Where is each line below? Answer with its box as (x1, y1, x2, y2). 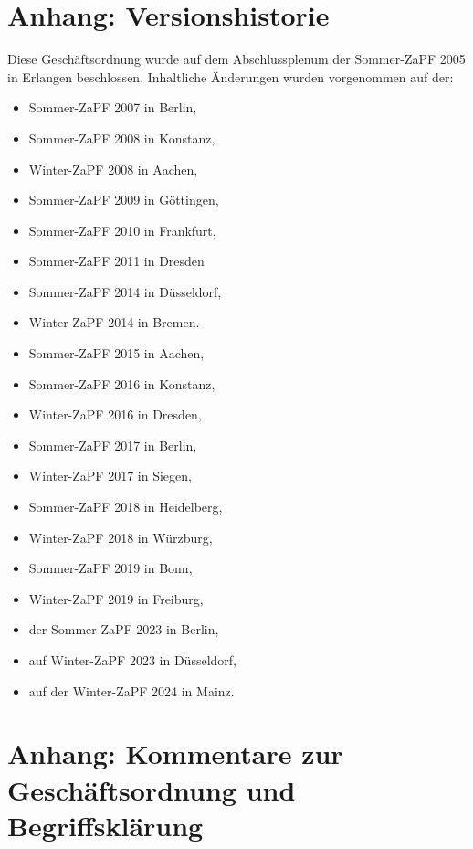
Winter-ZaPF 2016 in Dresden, (28, 405, 202, 424)
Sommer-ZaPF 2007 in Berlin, (28, 98, 197, 117)
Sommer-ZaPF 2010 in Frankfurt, (28, 220, 216, 239)
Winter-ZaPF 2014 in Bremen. (28, 313, 200, 332)
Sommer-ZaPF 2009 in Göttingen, (28, 190, 219, 209)
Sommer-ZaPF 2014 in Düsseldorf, (28, 281, 222, 301)
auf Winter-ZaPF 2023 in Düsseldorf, (28, 651, 236, 669)
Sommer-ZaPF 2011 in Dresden (28, 251, 205, 271)
